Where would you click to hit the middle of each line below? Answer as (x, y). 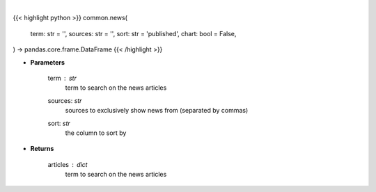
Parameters (48, 62)
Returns (42, 149)
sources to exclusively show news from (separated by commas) (157, 111)
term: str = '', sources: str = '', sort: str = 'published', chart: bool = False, (133, 33)
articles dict (68, 164)
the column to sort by (96, 133)
